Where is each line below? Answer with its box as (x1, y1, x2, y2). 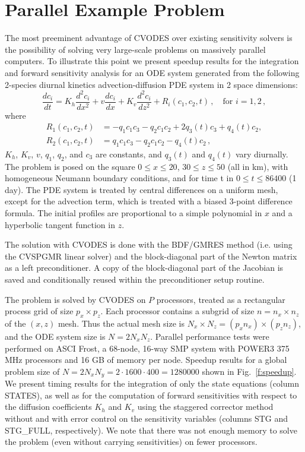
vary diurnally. (235, 147, 288, 160)
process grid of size (5, 305, 74, 317)
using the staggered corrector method (137, 400, 274, 413)
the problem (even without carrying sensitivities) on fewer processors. (5, 435, 258, 448)
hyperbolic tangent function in (5, 218, 115, 230)
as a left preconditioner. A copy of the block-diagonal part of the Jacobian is (5, 261, 284, 274)
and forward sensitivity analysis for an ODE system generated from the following (5, 66, 300, 78)
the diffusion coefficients (5, 400, 92, 413)
